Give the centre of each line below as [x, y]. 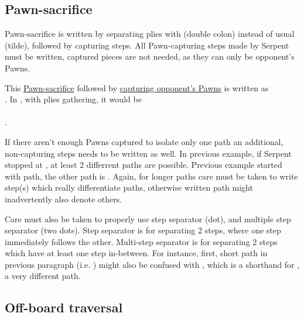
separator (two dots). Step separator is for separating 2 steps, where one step [143, 230]
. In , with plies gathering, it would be [73, 99]
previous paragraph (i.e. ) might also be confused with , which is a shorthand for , [152, 264]
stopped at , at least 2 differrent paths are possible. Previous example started [144, 165]
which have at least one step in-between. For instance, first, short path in [136, 253]
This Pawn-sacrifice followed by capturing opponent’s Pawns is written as [137, 87]
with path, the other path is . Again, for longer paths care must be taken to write [151, 176]
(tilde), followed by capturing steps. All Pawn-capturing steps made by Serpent [147, 45]
